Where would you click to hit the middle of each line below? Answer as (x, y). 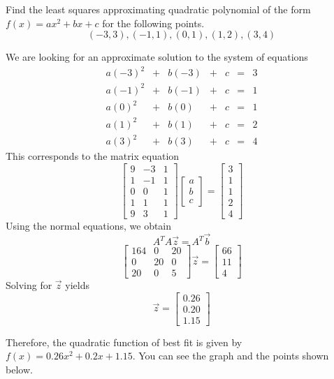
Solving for (29, 285)
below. (19, 369)
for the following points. (153, 23)
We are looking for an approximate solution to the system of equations (157, 57)
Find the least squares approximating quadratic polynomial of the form (158, 9)
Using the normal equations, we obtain (89, 226)
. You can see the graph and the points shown (231, 356)
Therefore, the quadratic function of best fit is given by (124, 342)
